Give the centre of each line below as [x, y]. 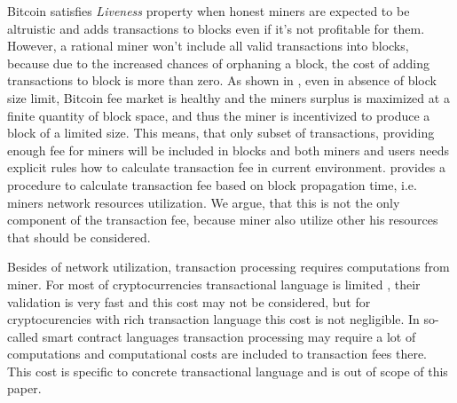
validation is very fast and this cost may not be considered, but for [189, 301]
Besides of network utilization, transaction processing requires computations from [228, 267]
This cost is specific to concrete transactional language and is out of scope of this [228, 371]
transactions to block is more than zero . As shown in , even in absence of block [222, 80]
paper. [24, 388]
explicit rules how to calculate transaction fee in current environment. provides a [226, 167]
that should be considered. [79, 237]
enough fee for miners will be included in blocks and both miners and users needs [228, 150]
